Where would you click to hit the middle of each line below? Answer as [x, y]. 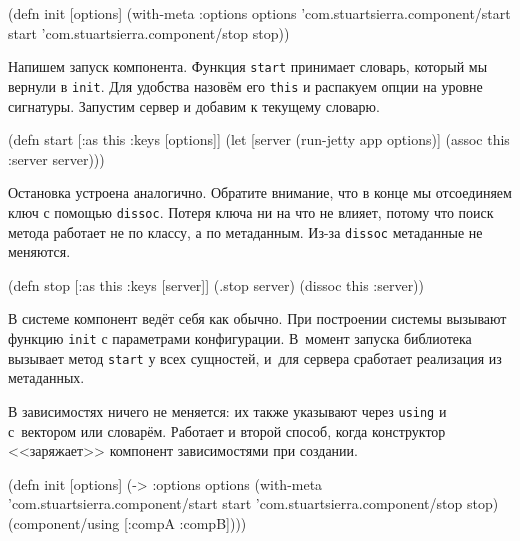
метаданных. [46, 377]
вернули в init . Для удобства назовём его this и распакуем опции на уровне [245, 85]
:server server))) [56, 158]
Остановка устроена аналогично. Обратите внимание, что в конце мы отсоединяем [260, 192]
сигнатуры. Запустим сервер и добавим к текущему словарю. [194, 105]
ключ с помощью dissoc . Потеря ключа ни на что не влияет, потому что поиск [251, 211]
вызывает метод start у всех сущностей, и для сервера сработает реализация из [255, 357]
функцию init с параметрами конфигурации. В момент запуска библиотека [240, 337]
